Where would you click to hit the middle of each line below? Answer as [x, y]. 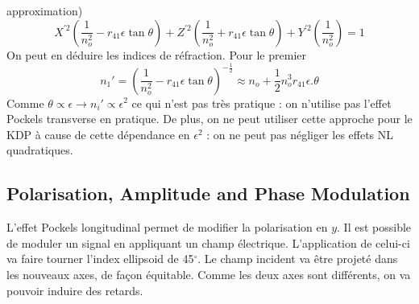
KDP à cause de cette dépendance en [98, 134]
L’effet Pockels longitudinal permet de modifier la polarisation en [167, 227]
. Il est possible [374, 227]
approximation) [45, 10]
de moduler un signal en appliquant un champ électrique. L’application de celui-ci [208, 242]
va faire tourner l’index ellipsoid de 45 [100, 259]
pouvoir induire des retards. [75, 290]
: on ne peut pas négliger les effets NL [300, 134]
